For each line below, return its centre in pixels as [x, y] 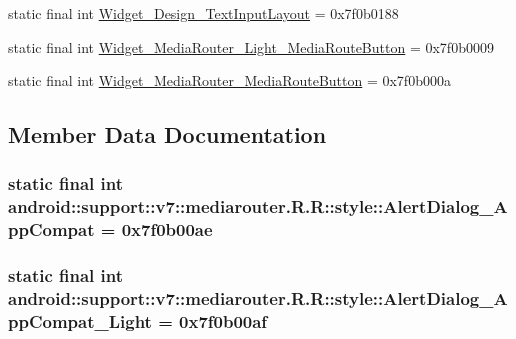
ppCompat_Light [80, 321]
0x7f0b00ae [167, 229]
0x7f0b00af [223, 321]
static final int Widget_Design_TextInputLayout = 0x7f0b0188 [203, 13]
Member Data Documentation [167, 134]
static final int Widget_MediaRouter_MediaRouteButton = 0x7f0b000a [229, 80]
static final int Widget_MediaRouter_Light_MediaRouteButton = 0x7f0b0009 [251, 46]
